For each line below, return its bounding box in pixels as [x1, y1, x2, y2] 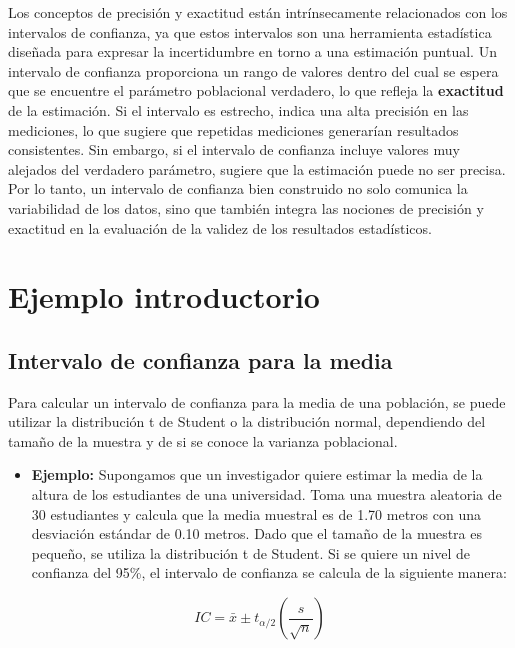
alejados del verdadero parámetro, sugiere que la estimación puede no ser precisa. [8, 158, 506, 179]
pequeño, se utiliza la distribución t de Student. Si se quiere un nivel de [31, 542, 471, 563]
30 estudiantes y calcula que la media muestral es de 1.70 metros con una [31, 503, 481, 524]
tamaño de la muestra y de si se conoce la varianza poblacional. [8, 430, 398, 451]
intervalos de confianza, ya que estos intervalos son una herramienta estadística [8, 21, 492, 42]
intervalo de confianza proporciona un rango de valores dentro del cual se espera [8, 60, 499, 81]
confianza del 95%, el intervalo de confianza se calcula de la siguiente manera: [31, 562, 507, 583]
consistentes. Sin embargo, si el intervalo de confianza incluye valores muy [8, 139, 460, 160]
